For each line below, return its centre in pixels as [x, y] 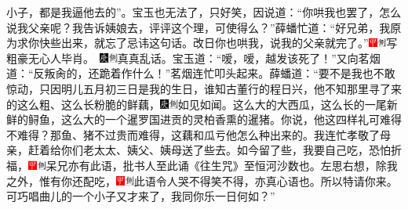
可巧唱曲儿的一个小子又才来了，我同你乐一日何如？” [141, 196]
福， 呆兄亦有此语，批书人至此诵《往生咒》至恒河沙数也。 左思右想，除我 [202, 165]
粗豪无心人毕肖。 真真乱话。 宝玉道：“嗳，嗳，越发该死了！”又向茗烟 [193, 58]
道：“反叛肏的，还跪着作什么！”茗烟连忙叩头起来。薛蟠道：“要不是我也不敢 [201, 73]
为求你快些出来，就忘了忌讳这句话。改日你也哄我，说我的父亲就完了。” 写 [202, 43]
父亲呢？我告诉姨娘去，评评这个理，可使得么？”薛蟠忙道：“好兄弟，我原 [215, 27]
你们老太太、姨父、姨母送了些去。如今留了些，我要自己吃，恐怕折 [231, 150]
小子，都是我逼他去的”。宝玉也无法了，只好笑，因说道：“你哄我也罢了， [193, 12]
